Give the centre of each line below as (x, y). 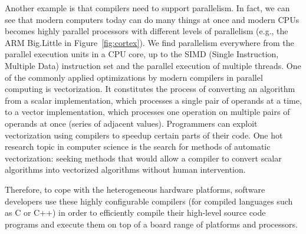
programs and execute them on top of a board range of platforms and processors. (151, 224)
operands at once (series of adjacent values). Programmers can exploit (131, 123)
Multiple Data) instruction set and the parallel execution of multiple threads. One (153, 65)
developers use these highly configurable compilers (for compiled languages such (149, 201)
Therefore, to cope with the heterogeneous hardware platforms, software (135, 189)
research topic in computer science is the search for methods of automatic (138, 146)
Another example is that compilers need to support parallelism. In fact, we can (147, 8)
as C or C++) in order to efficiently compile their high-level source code (135, 212)
